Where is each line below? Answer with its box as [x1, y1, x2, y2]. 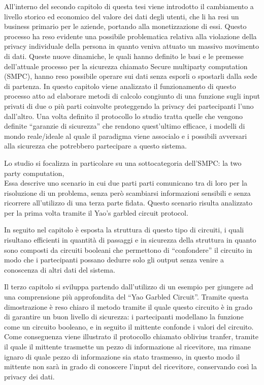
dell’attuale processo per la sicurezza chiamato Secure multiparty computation [4, 61, 248, 71]
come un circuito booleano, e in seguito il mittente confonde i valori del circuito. [4, 321, 254, 332]
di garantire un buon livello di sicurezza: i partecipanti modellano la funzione [4, 311, 244, 322]
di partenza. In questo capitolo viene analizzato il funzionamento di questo [4, 80, 236, 91]
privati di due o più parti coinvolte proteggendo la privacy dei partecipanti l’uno [4, 100, 254, 111]
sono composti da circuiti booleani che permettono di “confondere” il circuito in [4, 244, 252, 255]
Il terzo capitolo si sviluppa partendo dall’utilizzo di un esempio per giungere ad [4, 281, 253, 292]
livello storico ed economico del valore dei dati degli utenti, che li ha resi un [4, 11, 239, 21]
